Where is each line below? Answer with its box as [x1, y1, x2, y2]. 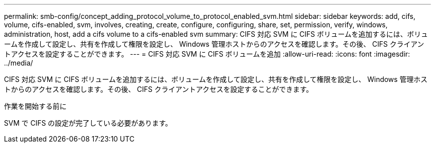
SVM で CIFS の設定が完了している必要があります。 [4, 119, 172, 127]
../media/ [4, 59, 33, 67]
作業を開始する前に [4, 102, 67, 110]
